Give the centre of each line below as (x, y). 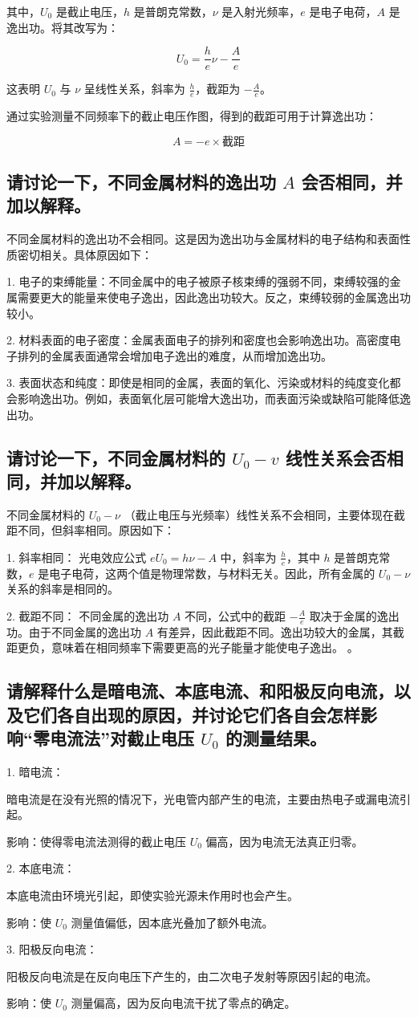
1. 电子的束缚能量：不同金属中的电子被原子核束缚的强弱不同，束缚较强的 (198, 281)
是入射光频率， (261, 11)
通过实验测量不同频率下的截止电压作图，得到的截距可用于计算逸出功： (192, 116)
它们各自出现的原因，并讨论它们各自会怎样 (191, 714)
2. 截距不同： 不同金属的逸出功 (88, 616)
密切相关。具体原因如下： (85, 254)
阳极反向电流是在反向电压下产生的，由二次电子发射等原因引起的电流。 (192, 976)
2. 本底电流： (41, 868)
